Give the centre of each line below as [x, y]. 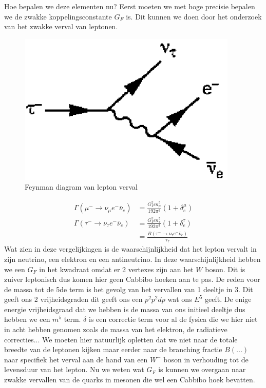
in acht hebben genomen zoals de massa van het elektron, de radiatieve [116, 329]
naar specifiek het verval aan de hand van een [76, 359]
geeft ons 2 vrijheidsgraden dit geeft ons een [73, 299]
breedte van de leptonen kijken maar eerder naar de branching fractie [113, 349]
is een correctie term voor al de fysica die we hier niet [173, 319]
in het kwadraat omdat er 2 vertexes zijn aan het [116, 269]
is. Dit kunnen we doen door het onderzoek [194, 16]
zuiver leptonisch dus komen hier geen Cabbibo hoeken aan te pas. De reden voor [132, 279]
